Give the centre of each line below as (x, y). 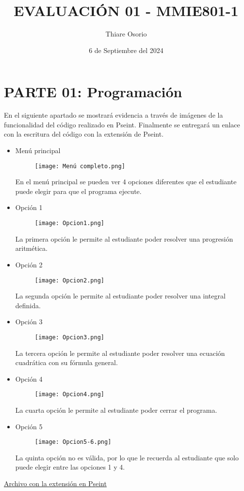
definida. (28, 305)
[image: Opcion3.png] (69, 337)
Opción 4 (29, 378)
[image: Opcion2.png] (69, 280)
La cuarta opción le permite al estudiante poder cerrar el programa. (116, 410)
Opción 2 (29, 264)
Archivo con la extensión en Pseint (55, 483)
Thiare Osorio (126, 34)
